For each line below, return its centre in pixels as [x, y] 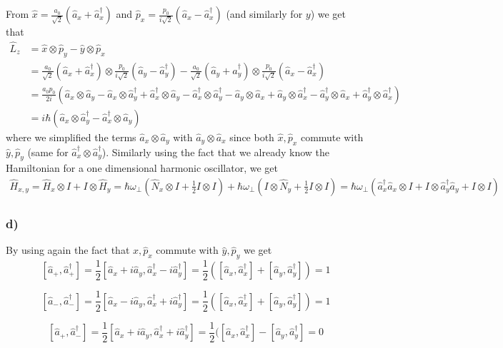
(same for [48, 152]
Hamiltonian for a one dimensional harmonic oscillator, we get [142, 168]
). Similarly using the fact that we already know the [215, 152]
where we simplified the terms [71, 137]
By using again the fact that [68, 250]
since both [252, 137]
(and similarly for [264, 14]
